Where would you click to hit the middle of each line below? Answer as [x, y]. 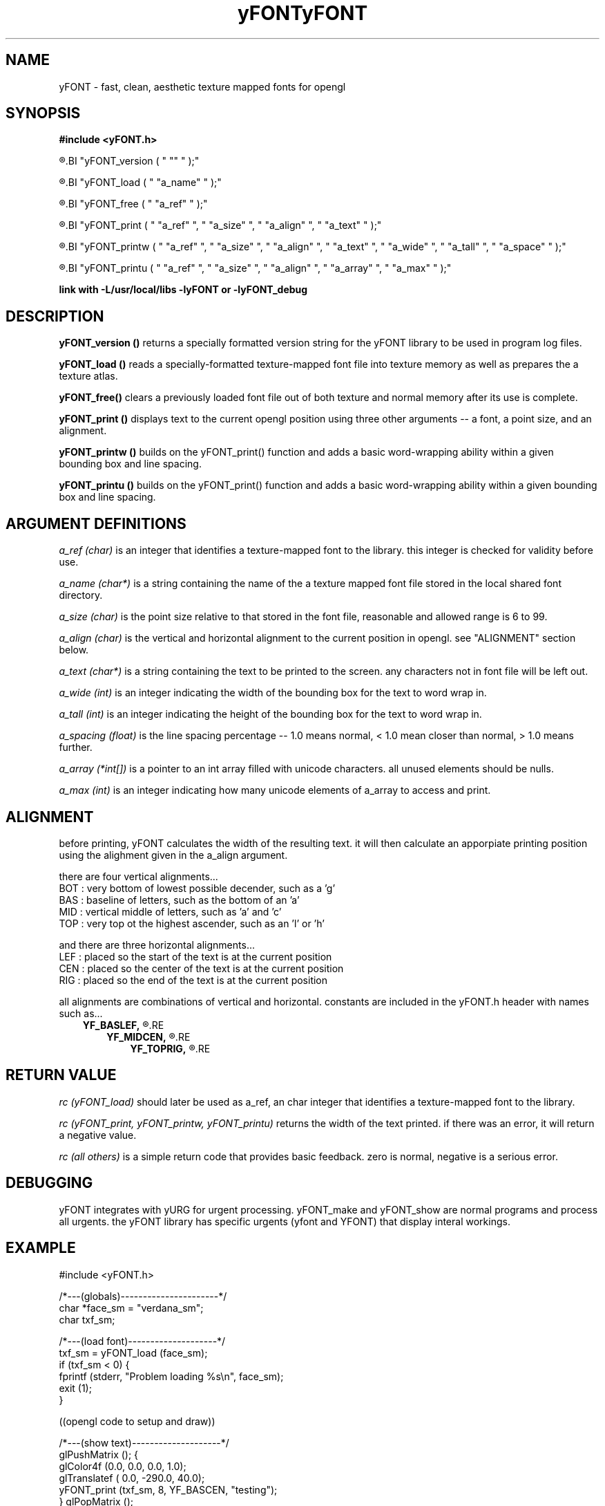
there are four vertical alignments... [138, 876]
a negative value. [98, 1135]
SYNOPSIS [43, 113]
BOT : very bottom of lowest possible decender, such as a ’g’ [197, 888]
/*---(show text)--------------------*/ [144, 1442]
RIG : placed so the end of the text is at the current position [193, 980]
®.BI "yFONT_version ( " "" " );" [129, 161]
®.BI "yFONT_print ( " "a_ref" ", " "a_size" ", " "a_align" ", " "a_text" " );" [220, 225]
